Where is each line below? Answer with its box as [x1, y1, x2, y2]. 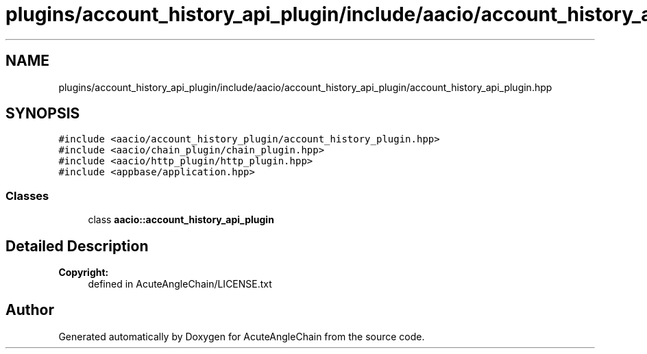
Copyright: [58, 266, 109, 279]
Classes [5, 188, 49, 203]
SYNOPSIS [5, 105, 80, 123]
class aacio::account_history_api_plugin [88, 214, 274, 226]
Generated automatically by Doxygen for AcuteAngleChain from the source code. [58, 330, 425, 342]
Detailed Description [5, 237, 149, 255]
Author [5, 301, 54, 319]
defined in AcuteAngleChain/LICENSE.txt [88, 278, 272, 290]
